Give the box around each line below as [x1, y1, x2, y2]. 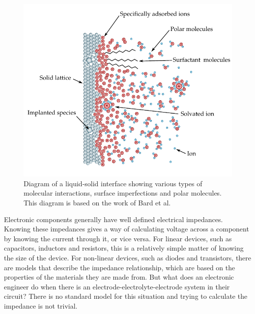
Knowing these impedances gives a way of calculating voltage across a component [4, 224, 249, 234]
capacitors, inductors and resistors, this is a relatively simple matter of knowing [4, 243, 244, 253]
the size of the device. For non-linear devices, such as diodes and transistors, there [4, 253, 252, 262]
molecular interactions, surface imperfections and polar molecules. [24, 188, 222, 198]
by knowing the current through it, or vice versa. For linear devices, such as [4, 233, 232, 243]
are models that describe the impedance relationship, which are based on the [4, 262, 235, 272]
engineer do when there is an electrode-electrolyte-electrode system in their [4, 281, 230, 291]
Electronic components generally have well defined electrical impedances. [4, 214, 223, 224]
